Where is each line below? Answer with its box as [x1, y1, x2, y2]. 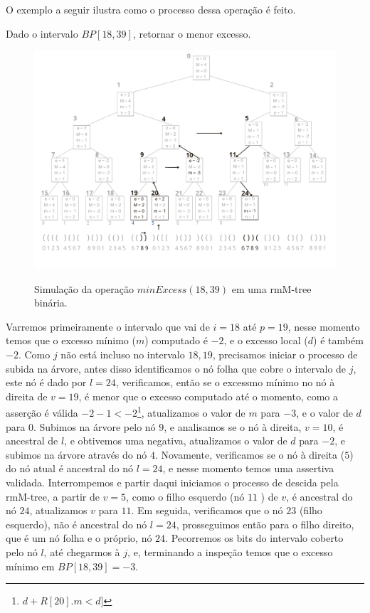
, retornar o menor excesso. [132, 26, 251, 41]
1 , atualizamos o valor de [137, 403, 245, 420]
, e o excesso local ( [223, 333, 308, 348]
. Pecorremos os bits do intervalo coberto [165, 531, 344, 545]
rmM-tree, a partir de [6, 489, 100, 503]
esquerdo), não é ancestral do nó [6, 516, 147, 531]
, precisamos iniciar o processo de [212, 346, 358, 361]
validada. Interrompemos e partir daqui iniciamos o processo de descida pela [6, 474, 339, 489]
